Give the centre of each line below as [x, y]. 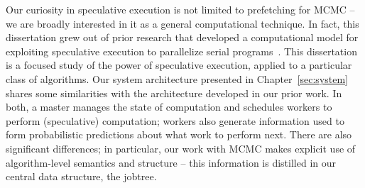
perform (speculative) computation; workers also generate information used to [175, 120]
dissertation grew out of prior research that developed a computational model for [182, 37]
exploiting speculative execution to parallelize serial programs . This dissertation [181, 51]
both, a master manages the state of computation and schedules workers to [169, 107]
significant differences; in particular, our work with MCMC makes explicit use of [181, 148]
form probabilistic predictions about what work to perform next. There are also [179, 134]
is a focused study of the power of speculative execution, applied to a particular [179, 65]
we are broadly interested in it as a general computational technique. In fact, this [182, 23]
